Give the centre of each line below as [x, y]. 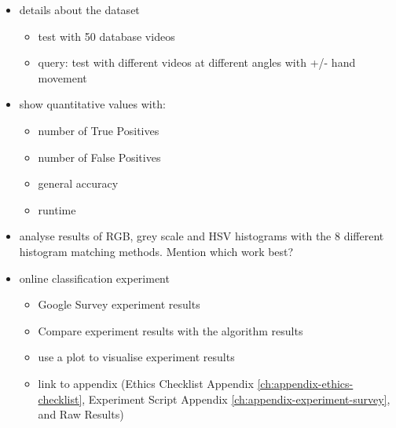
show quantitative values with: [92, 104]
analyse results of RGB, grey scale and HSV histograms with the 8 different [202, 236]
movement [62, 77]
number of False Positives [99, 157]
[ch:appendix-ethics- [305, 383]
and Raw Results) [81, 414]
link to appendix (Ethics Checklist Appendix [146, 383]
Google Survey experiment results [119, 304]
